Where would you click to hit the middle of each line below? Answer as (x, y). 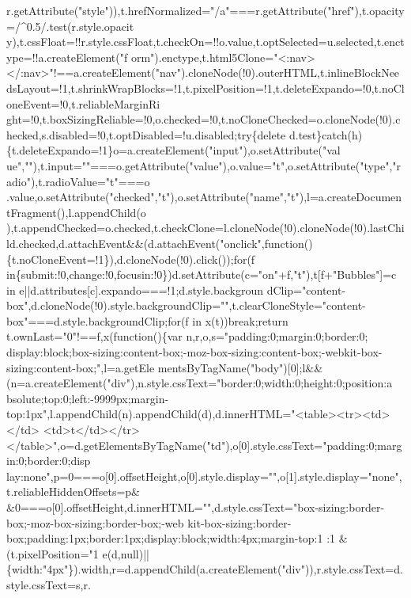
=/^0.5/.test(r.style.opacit (70, 26)
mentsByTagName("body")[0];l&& (240, 367)
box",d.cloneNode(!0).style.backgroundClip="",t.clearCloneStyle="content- (186, 305)
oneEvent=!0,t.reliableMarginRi (83, 103)
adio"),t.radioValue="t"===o (78, 181)
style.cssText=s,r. (49, 584)
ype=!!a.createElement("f (67, 57)
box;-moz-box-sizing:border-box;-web (95, 522)
